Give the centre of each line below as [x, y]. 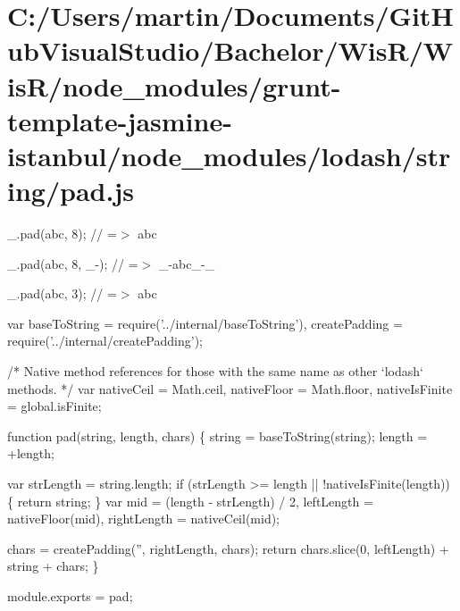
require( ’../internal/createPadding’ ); [105, 341]
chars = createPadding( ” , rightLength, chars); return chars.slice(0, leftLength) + [228, 548]
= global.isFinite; [54, 406]
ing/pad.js [71, 191]
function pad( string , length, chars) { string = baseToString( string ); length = [217, 435]
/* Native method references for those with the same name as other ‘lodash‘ [215, 371]
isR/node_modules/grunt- [174, 85]
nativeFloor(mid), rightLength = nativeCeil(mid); [144, 519]
